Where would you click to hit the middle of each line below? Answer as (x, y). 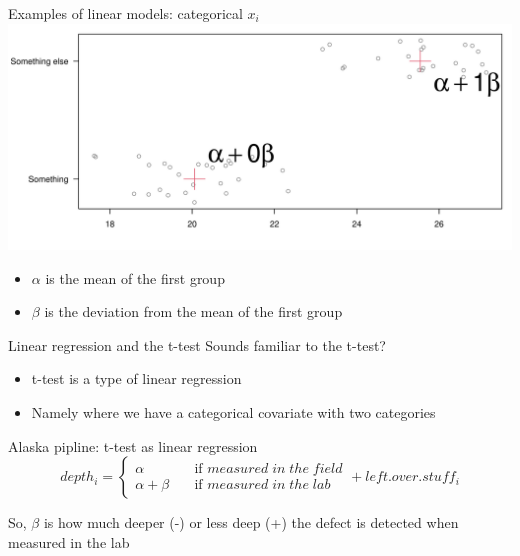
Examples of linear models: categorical (125, 13)
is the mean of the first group (135, 277)
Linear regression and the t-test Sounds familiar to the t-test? (197, 344)
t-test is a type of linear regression (136, 378)
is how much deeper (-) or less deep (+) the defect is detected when (251, 522)
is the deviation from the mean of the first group (193, 311)
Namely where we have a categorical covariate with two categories (233, 411)
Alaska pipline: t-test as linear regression (133, 445)
